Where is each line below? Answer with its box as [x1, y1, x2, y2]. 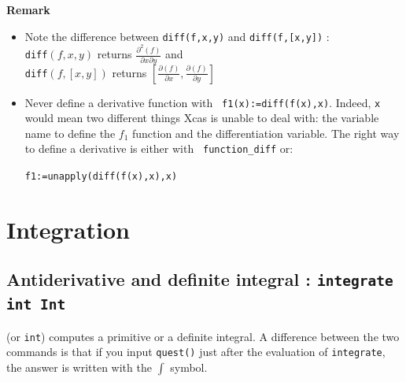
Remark [6, 2, 50, 17]
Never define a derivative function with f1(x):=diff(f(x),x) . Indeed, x [24, 94, 381, 110]
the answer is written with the [6, 359, 152, 376]
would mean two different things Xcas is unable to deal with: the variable [24, 109, 379, 126]
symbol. [170, 359, 208, 376]
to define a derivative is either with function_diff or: [24, 140, 293, 157]
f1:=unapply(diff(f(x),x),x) [24, 171, 178, 182]
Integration [6, 213, 130, 245]
